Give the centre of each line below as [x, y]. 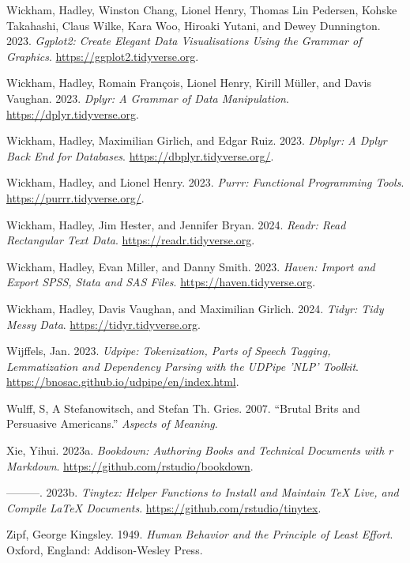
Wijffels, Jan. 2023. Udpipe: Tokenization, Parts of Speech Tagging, [169, 351]
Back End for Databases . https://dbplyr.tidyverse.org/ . [140, 155]
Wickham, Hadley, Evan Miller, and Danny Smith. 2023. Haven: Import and [191, 266]
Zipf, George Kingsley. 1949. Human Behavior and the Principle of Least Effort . [200, 534]
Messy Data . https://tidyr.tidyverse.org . [103, 324]
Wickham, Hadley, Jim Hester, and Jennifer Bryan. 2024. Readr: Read [176, 224]
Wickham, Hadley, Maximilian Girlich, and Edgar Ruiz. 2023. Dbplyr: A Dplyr [197, 140]
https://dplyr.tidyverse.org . [73, 113]
